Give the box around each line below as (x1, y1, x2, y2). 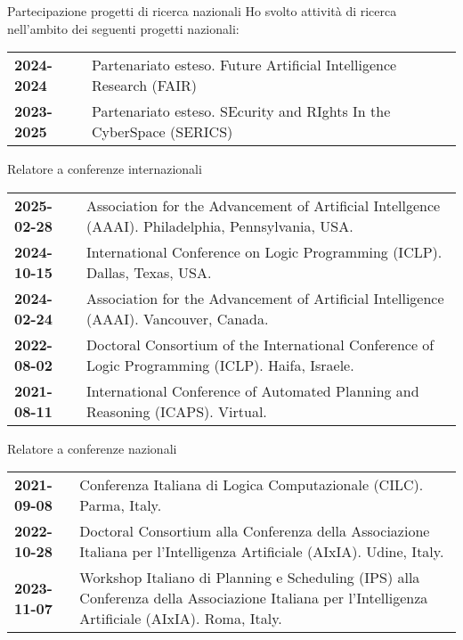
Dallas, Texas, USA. (85, 261, 212, 283)
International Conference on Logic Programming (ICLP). (85, 241, 443, 262)
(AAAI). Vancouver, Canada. (85, 308, 269, 329)
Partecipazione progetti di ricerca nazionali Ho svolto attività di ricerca (7, 2, 397, 20)
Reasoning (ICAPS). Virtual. (85, 400, 267, 422)
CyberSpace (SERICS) (91, 121, 233, 143)
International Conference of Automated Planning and (85, 380, 419, 401)
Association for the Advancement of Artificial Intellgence (85, 194, 441, 216)
